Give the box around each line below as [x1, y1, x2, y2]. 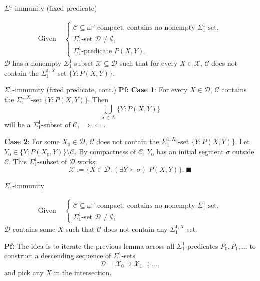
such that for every [119, 58, 178, 68]
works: [77, 156, 97, 166]
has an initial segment [156, 146, 224, 157]
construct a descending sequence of [4, 250, 111, 261]
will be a [4, 119, 31, 129]
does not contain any [103, 223, 168, 234]
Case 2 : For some [4, 136, 60, 147]
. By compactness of [74, 146, 136, 157]
